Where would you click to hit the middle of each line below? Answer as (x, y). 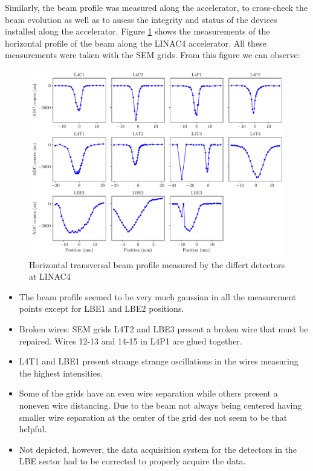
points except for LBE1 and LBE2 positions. (102, 308)
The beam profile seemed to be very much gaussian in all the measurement (158, 296)
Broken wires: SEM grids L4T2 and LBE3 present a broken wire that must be (163, 329)
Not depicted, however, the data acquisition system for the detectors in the (158, 449)
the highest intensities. (61, 373)
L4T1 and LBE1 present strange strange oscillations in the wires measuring (159, 361)
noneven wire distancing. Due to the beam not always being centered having (160, 405)
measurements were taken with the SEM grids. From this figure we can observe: (153, 55)
